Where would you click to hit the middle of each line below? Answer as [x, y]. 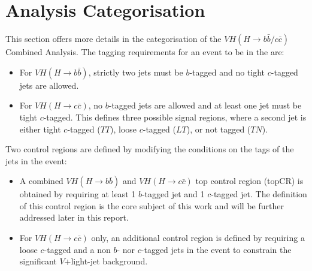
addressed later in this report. [74, 217]
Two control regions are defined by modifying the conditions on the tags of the [150, 149]
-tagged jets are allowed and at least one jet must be [205, 105]
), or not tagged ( [219, 129]
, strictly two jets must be [136, 72]
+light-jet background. [106, 261]
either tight [40, 129]
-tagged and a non [77, 249]
